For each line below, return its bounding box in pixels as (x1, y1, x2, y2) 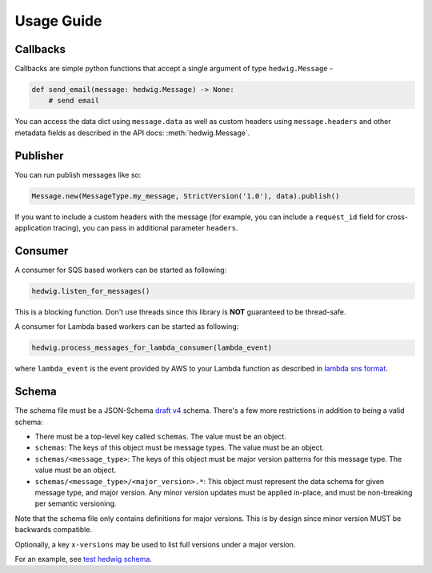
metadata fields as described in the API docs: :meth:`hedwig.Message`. (14, 128, 250, 138)
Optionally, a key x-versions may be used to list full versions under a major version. (14, 539, 296, 549)
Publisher (14, 149, 64, 162)
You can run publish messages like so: (14, 170, 142, 179)
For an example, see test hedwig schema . (14, 554, 152, 563)
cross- (386, 212, 408, 222)
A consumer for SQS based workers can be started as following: (14, 265, 227, 274)
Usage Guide (14, 12, 102, 30)
